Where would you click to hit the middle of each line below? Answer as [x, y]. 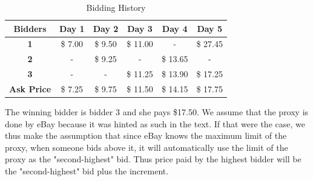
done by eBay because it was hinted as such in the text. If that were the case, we [155, 123]
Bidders [30, 28]
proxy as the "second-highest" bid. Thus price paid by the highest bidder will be [153, 159]
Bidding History [116, 7]
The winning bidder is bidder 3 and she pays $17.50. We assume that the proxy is [157, 112]
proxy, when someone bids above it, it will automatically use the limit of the [147, 147]
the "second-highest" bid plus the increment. [87, 171]
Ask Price [30, 88]
